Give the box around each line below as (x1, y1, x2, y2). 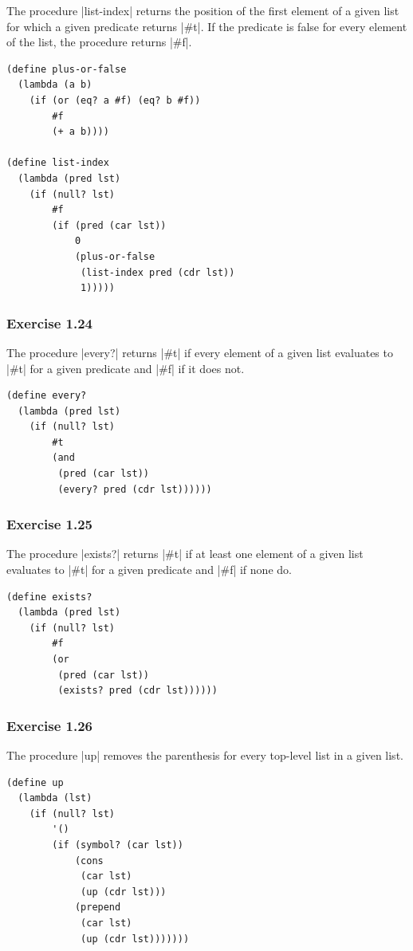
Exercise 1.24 (6, 312, 93, 332)
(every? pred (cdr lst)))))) (57, 483, 212, 495)
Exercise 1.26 (6, 715, 93, 735)
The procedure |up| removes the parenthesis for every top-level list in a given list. (6, 747, 403, 764)
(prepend (74, 902, 121, 914)
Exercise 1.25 (6, 514, 93, 534)
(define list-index (6, 157, 109, 169)
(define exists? (6, 591, 92, 603)
